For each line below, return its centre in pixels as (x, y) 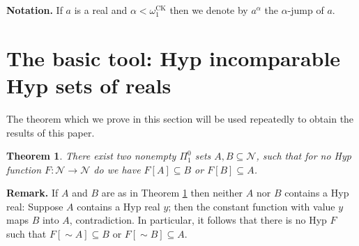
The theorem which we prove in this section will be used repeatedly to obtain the (180, 118)
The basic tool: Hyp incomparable (174, 57)
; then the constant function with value (252, 206)
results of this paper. (51, 132)
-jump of (306, 10)
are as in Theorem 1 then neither (172, 193)
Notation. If (35, 10)
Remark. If (32, 193)
